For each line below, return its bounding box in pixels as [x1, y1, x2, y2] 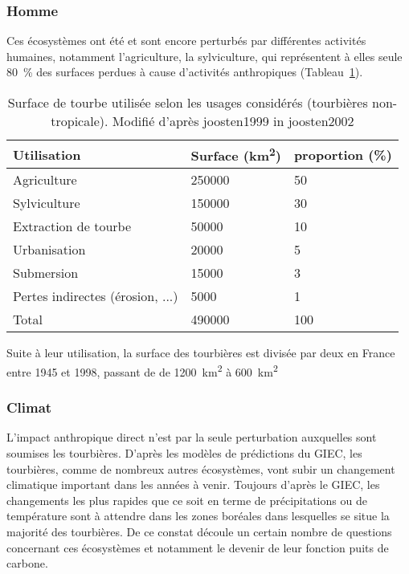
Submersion [13, 263, 79, 283]
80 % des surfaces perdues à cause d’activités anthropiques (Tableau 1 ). [6, 63, 363, 80]
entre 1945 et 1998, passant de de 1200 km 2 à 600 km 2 [6, 360, 278, 380]
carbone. [6, 555, 48, 572]
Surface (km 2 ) [190, 144, 281, 165]
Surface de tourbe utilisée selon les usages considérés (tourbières [7, 93, 368, 112]
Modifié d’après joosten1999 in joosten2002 [112, 112, 354, 130]
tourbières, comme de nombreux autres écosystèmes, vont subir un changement [6, 460, 395, 477]
